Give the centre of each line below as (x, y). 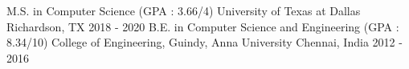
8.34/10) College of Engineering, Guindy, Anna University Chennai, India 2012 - (204, 42)
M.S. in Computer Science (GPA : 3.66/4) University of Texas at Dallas (184, 10)
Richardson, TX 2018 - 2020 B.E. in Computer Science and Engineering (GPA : (203, 26)
